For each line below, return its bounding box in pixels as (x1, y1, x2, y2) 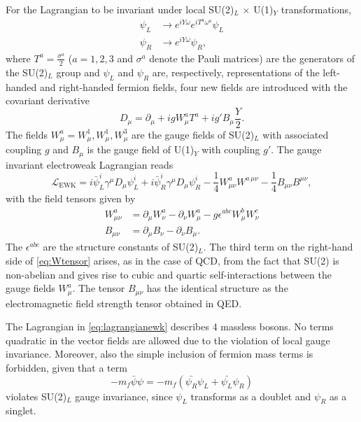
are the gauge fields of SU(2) (132, 127, 255, 141)
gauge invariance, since (75, 388, 173, 403)
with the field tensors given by (6, 191, 136, 206)
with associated (262, 127, 329, 141)
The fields (6, 127, 48, 141)
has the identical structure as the (146, 281, 288, 295)
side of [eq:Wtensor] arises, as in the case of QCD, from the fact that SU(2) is (6, 253, 339, 268)
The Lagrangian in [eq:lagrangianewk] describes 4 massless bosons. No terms (6, 319, 334, 334)
